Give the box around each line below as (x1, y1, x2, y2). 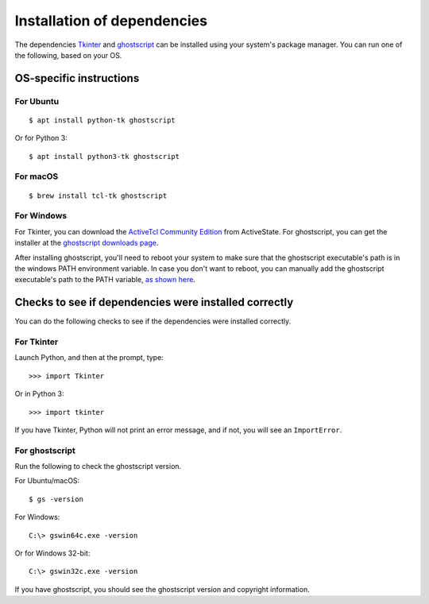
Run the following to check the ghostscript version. (14, 462, 182, 471)
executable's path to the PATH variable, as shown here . (14, 275, 196, 285)
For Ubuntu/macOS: (14, 476, 80, 486)
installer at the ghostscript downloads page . (14, 238, 159, 248)
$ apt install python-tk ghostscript (29, 115, 176, 125)
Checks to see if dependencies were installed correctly (14, 296, 294, 309)
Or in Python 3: (14, 389, 64, 399)
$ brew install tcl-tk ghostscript (29, 191, 168, 200)
